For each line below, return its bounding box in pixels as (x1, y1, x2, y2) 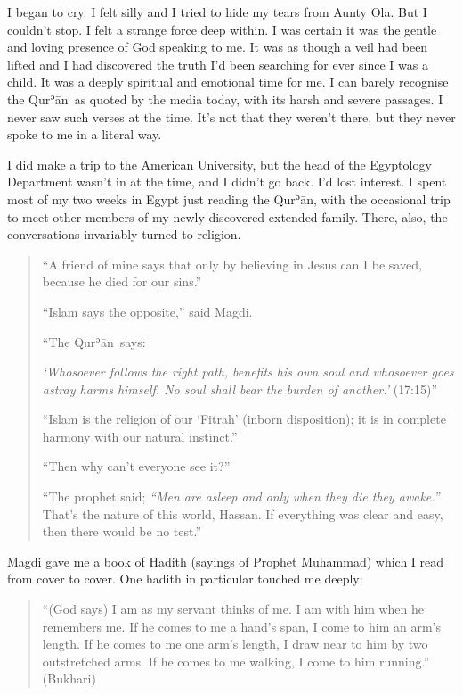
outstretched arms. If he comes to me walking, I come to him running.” (42, 651, 430, 670)
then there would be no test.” (42, 522, 202, 541)
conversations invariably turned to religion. (7, 225, 241, 244)
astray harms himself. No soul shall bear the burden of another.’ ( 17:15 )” (42, 379, 438, 398)
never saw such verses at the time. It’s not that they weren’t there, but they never (7, 107, 456, 126)
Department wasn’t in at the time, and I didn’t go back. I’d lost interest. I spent (7, 172, 447, 191)
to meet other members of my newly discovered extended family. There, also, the (7, 207, 448, 226)
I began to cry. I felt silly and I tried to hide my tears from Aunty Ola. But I (7, 3, 427, 21)
